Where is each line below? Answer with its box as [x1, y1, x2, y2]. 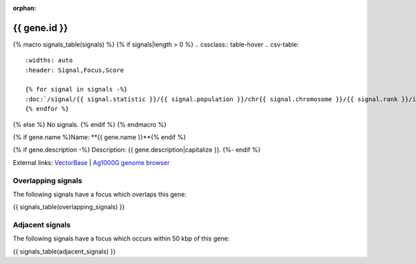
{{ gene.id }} [12, 21, 69, 34]
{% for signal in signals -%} [25, 85, 128, 94]
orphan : [12, 4, 37, 12]
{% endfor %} [25, 105, 69, 113]
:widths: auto [25, 56, 73, 64]
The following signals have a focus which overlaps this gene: [12, 190, 187, 198]
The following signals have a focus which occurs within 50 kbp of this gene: [12, 234, 230, 243]
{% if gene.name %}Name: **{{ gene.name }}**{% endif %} [12, 133, 187, 141]
